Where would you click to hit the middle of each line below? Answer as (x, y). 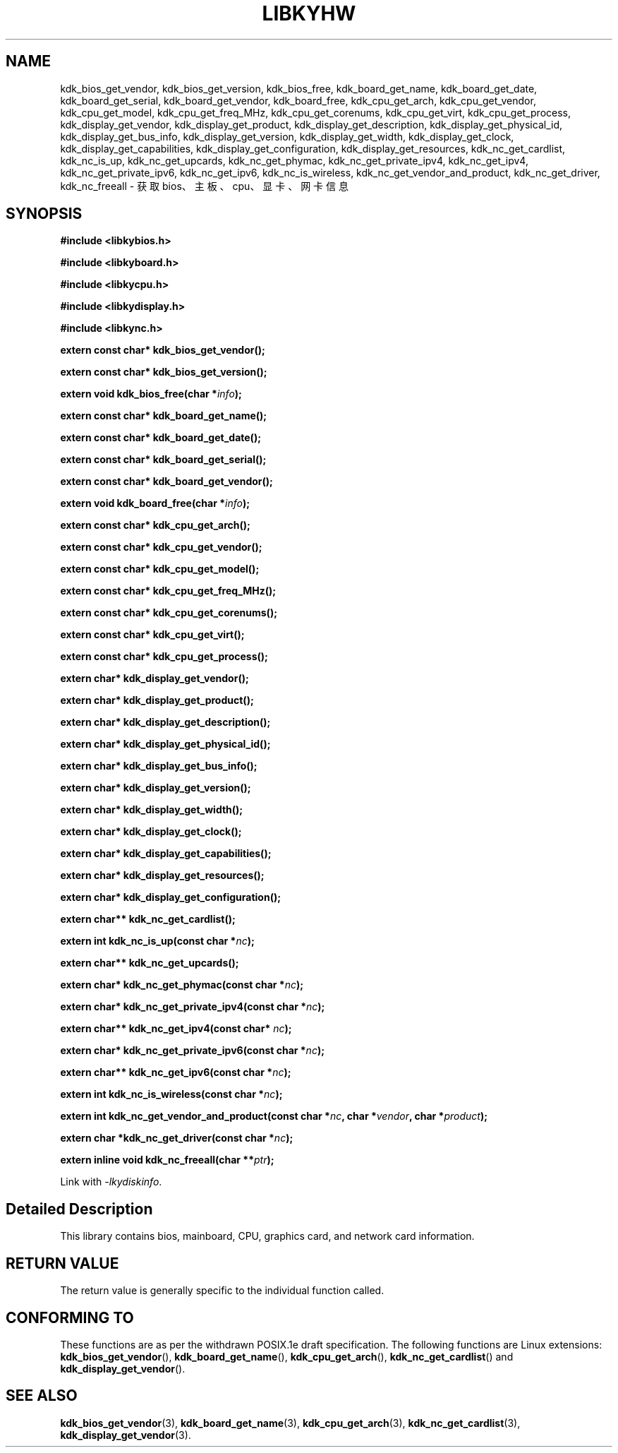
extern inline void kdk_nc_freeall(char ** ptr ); (167, 1160)
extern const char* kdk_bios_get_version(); (164, 372)
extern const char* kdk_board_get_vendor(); (166, 482)
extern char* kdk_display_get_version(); (156, 788)
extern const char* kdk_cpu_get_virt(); (152, 635)
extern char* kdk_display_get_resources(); (162, 875)
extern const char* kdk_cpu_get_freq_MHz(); (168, 591)
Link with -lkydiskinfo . (111, 1182)
